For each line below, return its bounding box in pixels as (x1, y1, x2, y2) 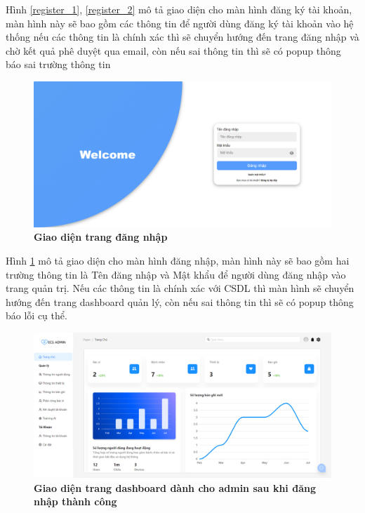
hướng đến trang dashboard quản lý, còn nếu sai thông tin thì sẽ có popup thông (6, 294, 354, 309)
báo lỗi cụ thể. (6, 308, 67, 323)
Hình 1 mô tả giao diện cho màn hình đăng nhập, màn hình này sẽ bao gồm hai (6, 253, 350, 268)
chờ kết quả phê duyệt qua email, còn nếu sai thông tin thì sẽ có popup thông (6, 43, 341, 58)
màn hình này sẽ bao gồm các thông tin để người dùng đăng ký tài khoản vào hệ (6, 15, 354, 30)
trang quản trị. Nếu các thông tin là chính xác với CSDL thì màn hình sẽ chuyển (6, 281, 354, 295)
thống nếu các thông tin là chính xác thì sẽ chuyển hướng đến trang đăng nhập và (6, 29, 359, 44)
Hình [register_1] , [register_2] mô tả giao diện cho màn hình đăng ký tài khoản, (6, 2, 352, 16)
